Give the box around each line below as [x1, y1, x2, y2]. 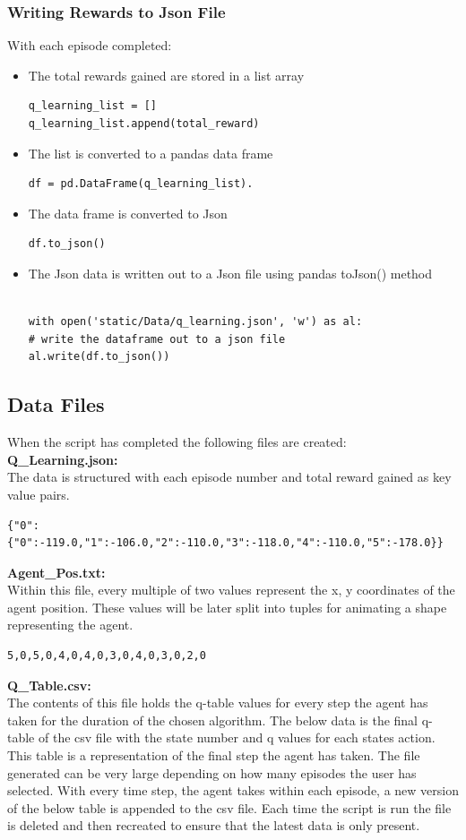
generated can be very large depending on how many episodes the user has [7, 763, 417, 782]
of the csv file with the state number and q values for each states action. [38, 728, 436, 747]
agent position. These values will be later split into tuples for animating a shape [7, 597, 447, 616]
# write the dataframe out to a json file [28, 332, 286, 346]
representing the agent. [7, 615, 134, 634]
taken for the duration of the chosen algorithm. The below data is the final [7, 710, 419, 729]
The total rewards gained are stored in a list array [28, 65, 305, 84]
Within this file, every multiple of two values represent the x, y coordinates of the [7, 580, 455, 599]
